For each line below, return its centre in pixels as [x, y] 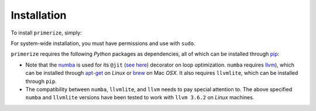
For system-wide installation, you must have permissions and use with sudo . [103, 43]
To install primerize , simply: [46, 33]
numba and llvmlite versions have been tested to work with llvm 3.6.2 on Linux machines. [140, 98]
